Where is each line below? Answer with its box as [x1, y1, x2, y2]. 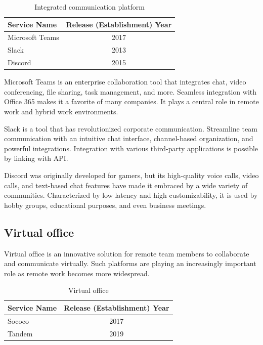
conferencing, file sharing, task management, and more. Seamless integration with [4, 86, 257, 97]
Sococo [8, 315, 29, 326]
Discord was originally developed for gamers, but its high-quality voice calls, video [4, 169, 259, 180]
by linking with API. [4, 153, 68, 163]
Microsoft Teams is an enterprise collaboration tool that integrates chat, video [4, 76, 246, 87]
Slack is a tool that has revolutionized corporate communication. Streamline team [4, 123, 257, 134]
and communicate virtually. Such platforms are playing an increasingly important [4, 258, 256, 269]
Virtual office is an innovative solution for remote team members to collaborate [4, 248, 249, 258]
